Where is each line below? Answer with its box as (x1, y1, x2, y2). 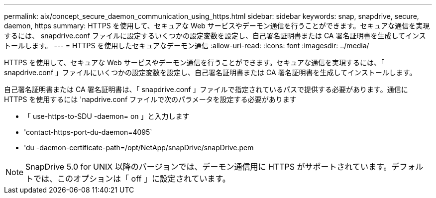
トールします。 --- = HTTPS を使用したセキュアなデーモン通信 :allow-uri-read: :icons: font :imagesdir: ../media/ (4, 41, 369, 50)
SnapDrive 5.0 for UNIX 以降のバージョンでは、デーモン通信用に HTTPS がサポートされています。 (25, 162, 392, 172)
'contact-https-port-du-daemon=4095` (24, 128, 152, 136)
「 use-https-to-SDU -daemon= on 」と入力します (24, 112, 190, 120)
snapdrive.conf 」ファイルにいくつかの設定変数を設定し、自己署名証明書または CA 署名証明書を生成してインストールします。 (4, 68, 417, 77)
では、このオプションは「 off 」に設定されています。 (33, 174, 230, 184)
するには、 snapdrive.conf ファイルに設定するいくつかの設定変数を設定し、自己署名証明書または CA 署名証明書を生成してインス (4, 31, 426, 40)
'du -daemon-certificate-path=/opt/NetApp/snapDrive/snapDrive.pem (24, 143, 254, 152)
